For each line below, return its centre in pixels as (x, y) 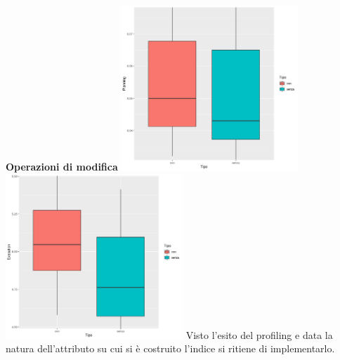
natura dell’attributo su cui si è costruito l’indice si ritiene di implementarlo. (170, 348)
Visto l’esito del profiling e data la (259, 334)
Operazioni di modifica (62, 167)
